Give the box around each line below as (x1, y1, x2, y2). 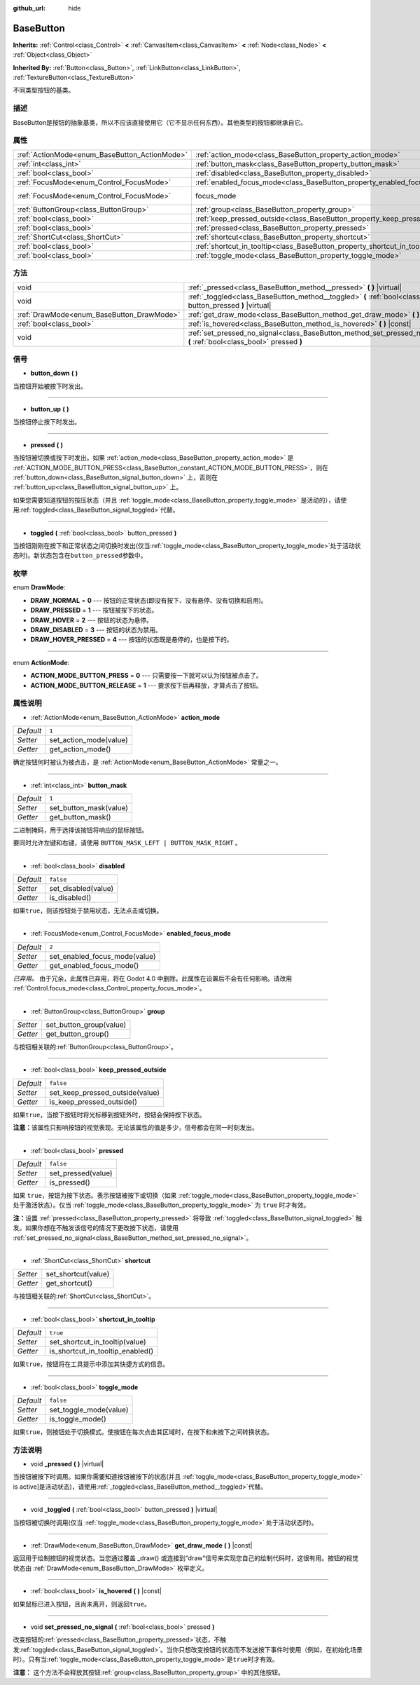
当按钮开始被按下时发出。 (13, 382, 87, 390)
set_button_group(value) (45, 1020, 127, 1030)
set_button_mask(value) (49, 803, 129, 812)
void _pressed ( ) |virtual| (30, 1460, 104, 1468)
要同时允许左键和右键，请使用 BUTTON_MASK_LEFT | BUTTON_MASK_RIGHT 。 (13, 838, 241, 847)
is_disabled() (49, 893, 92, 903)
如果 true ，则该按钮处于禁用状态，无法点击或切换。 (13, 906, 163, 915)
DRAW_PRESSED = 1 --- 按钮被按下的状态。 (30, 606, 158, 615)
